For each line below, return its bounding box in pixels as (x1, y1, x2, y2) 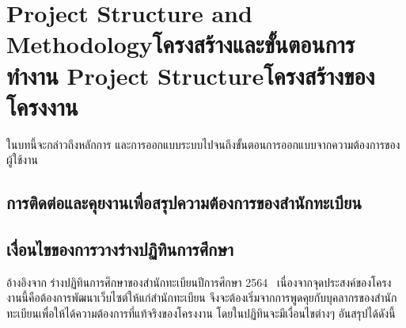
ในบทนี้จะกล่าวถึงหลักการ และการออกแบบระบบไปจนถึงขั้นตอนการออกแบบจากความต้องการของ (6, 135, 400, 152)
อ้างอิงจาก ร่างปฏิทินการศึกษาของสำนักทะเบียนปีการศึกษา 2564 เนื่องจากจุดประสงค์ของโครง (6, 273, 392, 290)
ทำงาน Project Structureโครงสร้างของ (6, 59, 375, 91)
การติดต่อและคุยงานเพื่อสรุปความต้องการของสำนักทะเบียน (6, 190, 362, 215)
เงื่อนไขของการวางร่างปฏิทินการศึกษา (6, 237, 234, 261)
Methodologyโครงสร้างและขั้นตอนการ (6, 28, 355, 60)
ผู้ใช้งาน (6, 151, 38, 168)
